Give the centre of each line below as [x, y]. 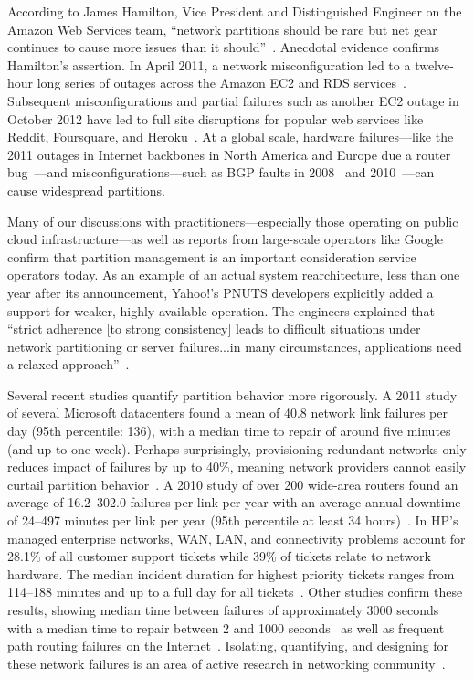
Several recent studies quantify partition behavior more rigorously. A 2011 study [232, 394]
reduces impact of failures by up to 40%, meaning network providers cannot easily [237, 467]
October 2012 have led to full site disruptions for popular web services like [216, 118]
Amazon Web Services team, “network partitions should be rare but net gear [222, 29]
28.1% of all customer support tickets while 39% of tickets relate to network [219, 556]
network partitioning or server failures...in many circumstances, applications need [235, 346]
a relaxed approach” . [68, 364]
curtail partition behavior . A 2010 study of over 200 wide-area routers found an [233, 484]
